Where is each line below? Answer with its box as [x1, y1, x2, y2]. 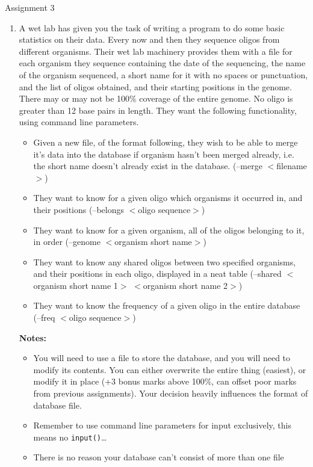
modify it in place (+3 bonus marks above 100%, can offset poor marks [33, 375, 297, 388]
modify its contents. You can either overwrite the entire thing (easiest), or [33, 363, 306, 376]
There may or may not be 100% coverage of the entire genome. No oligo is [19, 92, 293, 105]
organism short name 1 [33, 279, 118, 291]
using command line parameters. [19, 116, 139, 128]
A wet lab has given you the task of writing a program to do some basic [19, 21, 285, 34]
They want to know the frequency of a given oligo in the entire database [33, 299, 300, 312]
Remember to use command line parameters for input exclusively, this [33, 419, 292, 431]
